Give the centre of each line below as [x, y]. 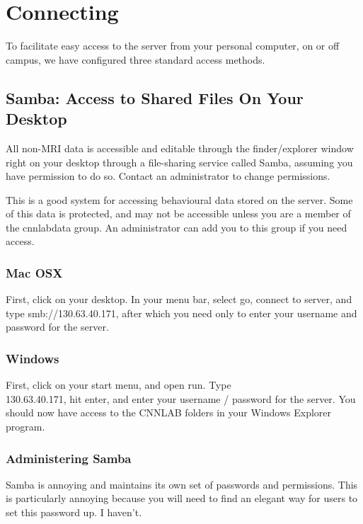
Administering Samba [69, 458]
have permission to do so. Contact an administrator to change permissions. [168, 176]
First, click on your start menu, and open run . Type [119, 385]
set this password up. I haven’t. [74, 512]
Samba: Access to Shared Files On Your [155, 97]
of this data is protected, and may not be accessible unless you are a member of [178, 213]
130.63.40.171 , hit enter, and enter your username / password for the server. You [181, 398]
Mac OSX [34, 272]
